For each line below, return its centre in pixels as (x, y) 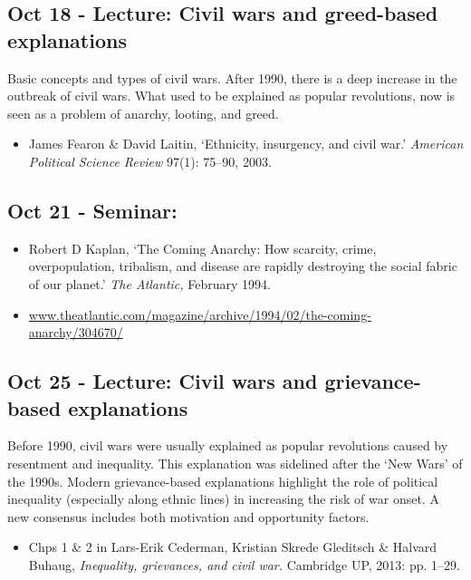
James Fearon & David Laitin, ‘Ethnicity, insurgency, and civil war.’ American (246, 144)
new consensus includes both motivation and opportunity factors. (188, 516)
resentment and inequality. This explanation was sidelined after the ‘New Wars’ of (235, 463)
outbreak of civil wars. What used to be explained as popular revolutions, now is (231, 96)
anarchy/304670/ (76, 332)
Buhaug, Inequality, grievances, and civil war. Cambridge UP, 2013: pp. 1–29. (244, 564)
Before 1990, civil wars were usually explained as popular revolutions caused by (228, 445)
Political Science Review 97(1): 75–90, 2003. (150, 161)
